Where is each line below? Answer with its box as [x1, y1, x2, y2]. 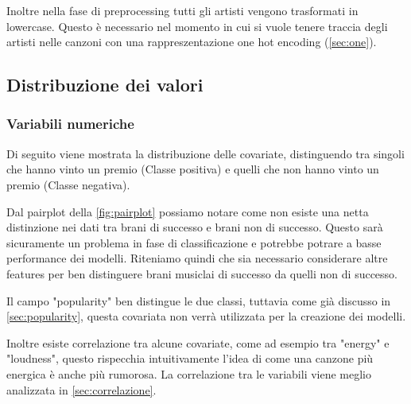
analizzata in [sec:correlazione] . [6, 381, 157, 398]
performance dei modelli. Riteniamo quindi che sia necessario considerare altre [6, 250, 388, 266]
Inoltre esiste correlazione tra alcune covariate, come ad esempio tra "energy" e [6, 334, 390, 351]
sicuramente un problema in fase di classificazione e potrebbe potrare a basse [6, 234, 382, 251]
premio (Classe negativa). [6, 176, 130, 192]
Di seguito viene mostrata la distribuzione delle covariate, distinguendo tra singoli [6, 145, 405, 161]
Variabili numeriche [6, 114, 134, 134]
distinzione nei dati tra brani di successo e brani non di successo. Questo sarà [6, 219, 383, 235]
